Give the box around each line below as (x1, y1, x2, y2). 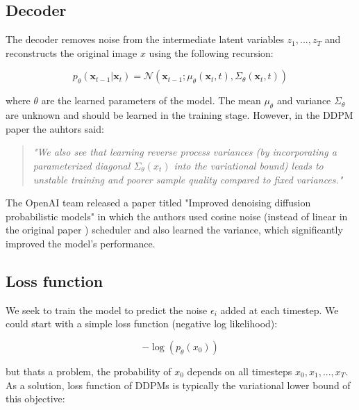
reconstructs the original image (6, 45, 137, 60)
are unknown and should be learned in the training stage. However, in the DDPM (6, 108, 353, 122)
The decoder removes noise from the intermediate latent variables (6, 32, 284, 47)
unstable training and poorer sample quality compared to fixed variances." (33, 172, 343, 186)
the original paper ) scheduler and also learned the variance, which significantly (6, 222, 343, 237)
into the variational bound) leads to (174, 158, 324, 172)
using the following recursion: (149, 45, 274, 60)
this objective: (6, 391, 65, 406)
